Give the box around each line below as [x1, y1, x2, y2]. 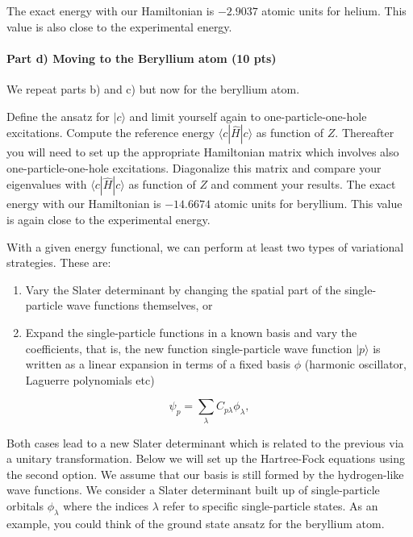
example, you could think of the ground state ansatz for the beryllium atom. [6, 514, 385, 531]
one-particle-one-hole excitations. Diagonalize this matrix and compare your [6, 159, 382, 176]
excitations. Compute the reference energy [6, 124, 215, 141]
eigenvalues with [6, 176, 87, 193]
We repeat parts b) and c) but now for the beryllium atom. [6, 80, 300, 97]
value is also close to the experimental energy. [6, 18, 232, 35]
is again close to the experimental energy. [6, 210, 211, 227]
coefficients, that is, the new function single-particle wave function [25, 339, 353, 356]
